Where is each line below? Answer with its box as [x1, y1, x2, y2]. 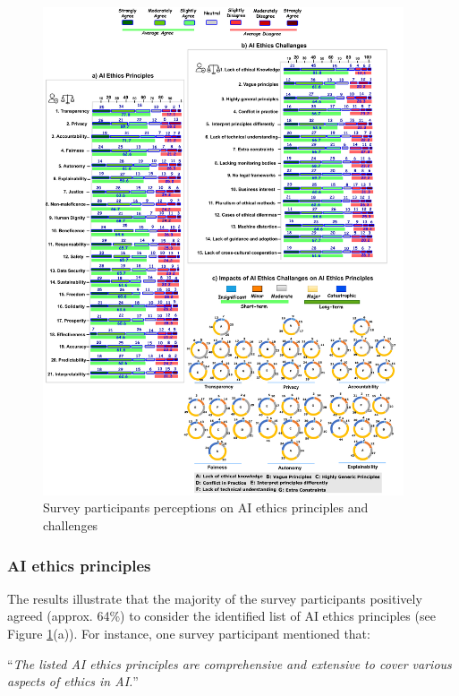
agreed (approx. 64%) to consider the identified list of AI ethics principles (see [7, 606, 436, 625]
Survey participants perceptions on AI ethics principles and [43, 498, 369, 517]
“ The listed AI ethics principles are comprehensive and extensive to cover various [7, 654, 452, 673]
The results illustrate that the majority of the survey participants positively [7, 589, 422, 607]
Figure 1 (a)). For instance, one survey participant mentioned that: [7, 624, 370, 643]
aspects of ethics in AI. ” [7, 672, 139, 691]
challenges [43, 516, 98, 535]
